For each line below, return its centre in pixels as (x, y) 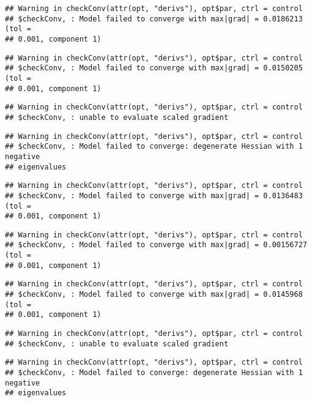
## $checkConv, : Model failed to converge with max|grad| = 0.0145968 (154, 295)
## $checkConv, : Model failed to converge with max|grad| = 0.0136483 (154, 195)
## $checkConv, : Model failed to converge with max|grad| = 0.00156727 (156, 245)
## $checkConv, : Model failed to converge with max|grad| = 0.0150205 (154, 68)
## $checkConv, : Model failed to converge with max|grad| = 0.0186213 (154, 19)
